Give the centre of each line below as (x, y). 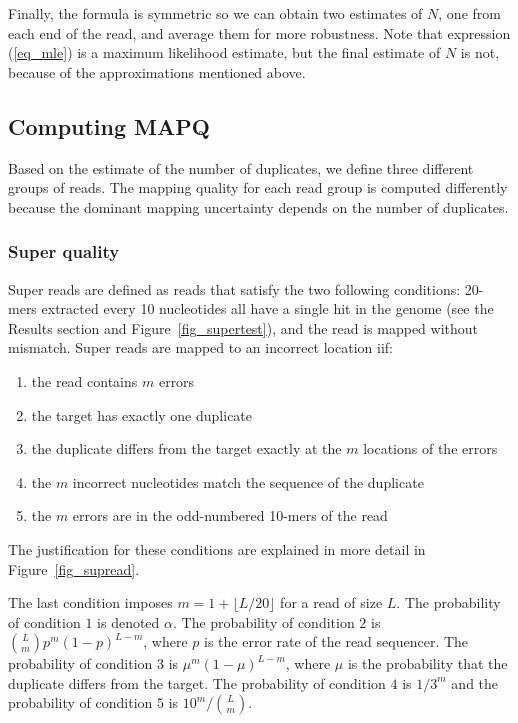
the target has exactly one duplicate (142, 414)
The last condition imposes (90, 602)
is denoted (128, 621)
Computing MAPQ (109, 125)
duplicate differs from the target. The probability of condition (197, 682)
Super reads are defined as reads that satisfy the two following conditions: (234, 288)
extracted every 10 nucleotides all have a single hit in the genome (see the (267, 308)
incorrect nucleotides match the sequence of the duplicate (248, 481)
